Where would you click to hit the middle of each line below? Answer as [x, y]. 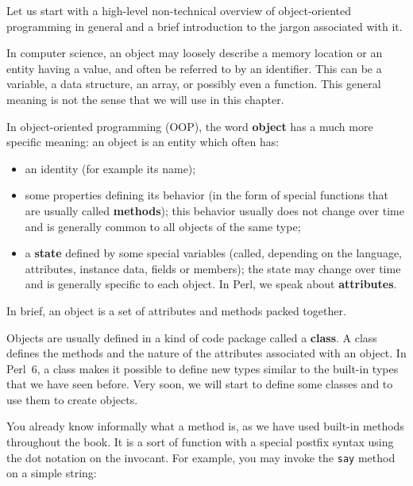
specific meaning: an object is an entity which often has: [143, 142]
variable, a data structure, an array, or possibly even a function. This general [194, 84]
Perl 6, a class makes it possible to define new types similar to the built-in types [203, 368]
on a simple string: [52, 473]
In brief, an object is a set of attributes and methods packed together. [176, 310]
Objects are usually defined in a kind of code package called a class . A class [192, 337]
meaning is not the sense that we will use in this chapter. [145, 99]
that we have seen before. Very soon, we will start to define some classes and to [200, 384]
